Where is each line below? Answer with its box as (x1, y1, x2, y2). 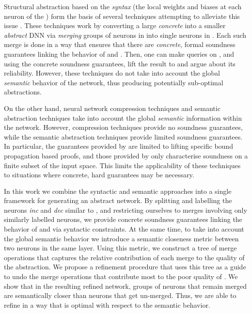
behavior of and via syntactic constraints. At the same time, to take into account (4, 224, 244, 234)
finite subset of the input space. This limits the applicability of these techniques (4, 160, 241, 170)
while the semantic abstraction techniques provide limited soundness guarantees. (4, 131, 243, 141)
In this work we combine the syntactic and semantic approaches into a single (4, 186, 232, 196)
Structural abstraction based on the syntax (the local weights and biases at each (4, 1, 242, 11)
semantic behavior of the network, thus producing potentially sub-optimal (4, 77, 223, 87)
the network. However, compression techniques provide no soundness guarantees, (4, 122, 243, 132)
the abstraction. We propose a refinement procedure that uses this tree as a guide (4, 262, 246, 272)
